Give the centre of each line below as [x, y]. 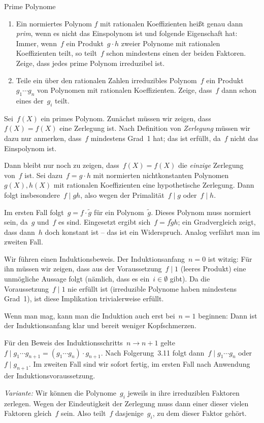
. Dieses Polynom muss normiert [201, 212]
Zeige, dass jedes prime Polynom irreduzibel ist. [90, 63]
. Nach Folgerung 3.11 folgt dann [153, 352]
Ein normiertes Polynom [54, 23]
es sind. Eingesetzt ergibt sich [104, 222]
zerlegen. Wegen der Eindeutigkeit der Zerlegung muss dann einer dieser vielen [126, 403]
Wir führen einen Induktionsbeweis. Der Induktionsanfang [95, 258]
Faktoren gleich [28, 413]
